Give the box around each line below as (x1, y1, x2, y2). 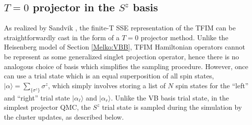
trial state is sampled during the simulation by (102, 102, 242, 112)
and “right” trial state (4, 92, 70, 102)
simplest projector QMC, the (4, 102, 91, 112)
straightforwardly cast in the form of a (4, 32, 120, 42)
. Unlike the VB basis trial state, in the (111, 92, 229, 102)
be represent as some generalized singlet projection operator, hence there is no (4, 51, 239, 61)
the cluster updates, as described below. (4, 111, 124, 122)
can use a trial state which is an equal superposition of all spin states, (4, 71, 214, 81)
